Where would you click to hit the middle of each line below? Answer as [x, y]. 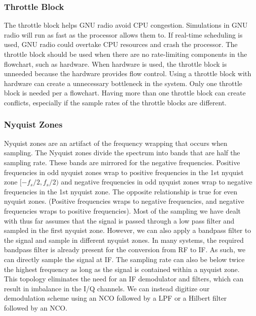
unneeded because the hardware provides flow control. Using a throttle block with [128, 73]
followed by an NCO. [36, 307]
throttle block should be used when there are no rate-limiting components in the [126, 54]
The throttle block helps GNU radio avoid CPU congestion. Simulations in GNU [126, 25]
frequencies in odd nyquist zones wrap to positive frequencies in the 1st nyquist [124, 172]
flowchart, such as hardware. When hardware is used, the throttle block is [115, 64]
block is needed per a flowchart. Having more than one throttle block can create [125, 93]
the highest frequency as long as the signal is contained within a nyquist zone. [122, 269]
